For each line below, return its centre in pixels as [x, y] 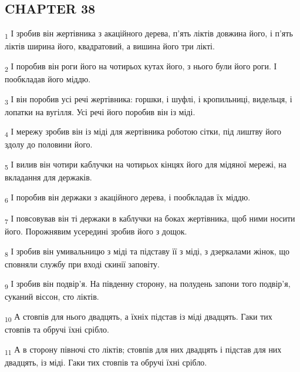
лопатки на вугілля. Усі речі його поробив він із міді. [100, 111]
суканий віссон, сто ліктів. [52, 296]
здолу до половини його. [49, 144]
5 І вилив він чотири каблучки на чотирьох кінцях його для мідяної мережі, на [146, 165]
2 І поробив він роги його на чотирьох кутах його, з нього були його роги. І [141, 66]
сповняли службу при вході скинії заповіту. [82, 264]
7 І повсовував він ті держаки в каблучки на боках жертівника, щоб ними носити [150, 219]
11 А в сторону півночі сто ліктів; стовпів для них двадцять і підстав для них [143, 350]
